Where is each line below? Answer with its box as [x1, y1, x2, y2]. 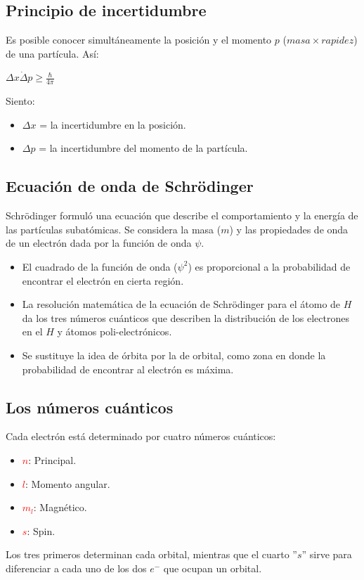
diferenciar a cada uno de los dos [6, 560, 147, 575]
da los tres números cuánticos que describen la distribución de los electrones [22, 310, 349, 325]
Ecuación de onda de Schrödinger [6, 175, 254, 197]
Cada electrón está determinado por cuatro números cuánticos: [6, 429, 276, 444]
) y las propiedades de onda [229, 221, 349, 236]
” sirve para [301, 547, 352, 562]
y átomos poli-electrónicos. [57, 324, 172, 339]
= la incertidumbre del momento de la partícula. [39, 141, 248, 155]
